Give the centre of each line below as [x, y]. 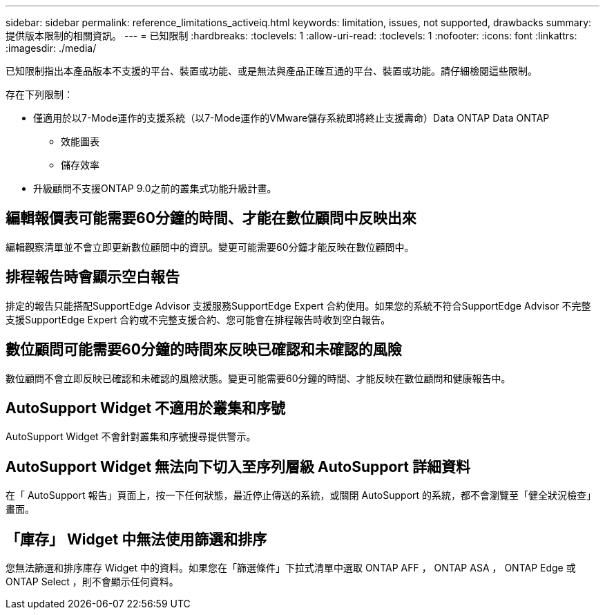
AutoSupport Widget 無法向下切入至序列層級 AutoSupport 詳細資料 [238, 466]
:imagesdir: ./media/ [51, 48]
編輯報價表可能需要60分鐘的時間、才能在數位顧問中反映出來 [211, 218]
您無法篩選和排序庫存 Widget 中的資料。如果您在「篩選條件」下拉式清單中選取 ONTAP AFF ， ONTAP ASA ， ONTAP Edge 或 [291, 568]
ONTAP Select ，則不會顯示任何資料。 [92, 582]
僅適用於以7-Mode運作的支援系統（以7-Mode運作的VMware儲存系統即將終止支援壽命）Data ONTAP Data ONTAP [291, 118]
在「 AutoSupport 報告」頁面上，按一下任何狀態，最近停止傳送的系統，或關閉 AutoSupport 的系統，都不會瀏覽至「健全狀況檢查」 [301, 495]
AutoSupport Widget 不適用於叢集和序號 [146, 408]
